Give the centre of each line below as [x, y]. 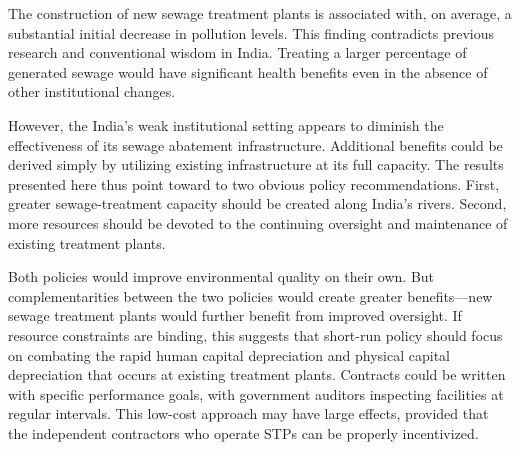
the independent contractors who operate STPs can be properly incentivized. [243, 432]
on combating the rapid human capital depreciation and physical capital [229, 354]
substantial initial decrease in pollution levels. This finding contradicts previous [251, 32]
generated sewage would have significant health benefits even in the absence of [248, 71]
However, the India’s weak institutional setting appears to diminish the [226, 124]
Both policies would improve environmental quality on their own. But [221, 276]
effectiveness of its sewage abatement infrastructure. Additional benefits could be [255, 144]
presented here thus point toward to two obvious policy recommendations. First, [254, 183]
